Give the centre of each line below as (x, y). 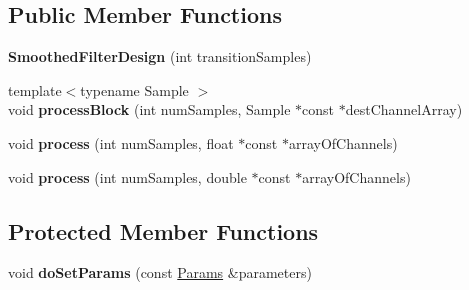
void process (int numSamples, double (127, 176)
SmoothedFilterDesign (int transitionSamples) (160, 56)
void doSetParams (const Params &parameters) (160, 272)
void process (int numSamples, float (121, 142)
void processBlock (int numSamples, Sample (149, 109)
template (35, 89)
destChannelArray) (404, 109)
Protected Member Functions (163, 230)
